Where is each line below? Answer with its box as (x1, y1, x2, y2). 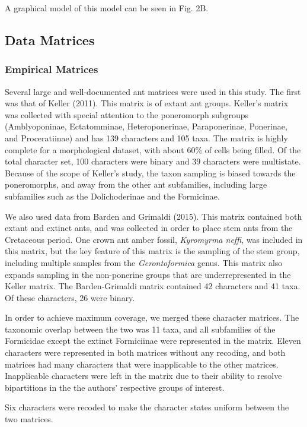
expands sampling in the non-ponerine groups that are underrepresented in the (5, 268, 291, 280)
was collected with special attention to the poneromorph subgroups (5, 108, 249, 121)
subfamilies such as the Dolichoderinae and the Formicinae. (5, 189, 220, 202)
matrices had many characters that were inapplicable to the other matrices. (5, 358, 279, 370)
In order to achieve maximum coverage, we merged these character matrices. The (5, 311, 299, 324)
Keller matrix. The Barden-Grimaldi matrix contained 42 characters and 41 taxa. (5, 280, 300, 292)
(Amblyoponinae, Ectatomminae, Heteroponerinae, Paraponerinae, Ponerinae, (5, 120, 287, 132)
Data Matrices (5, 30, 95, 49)
